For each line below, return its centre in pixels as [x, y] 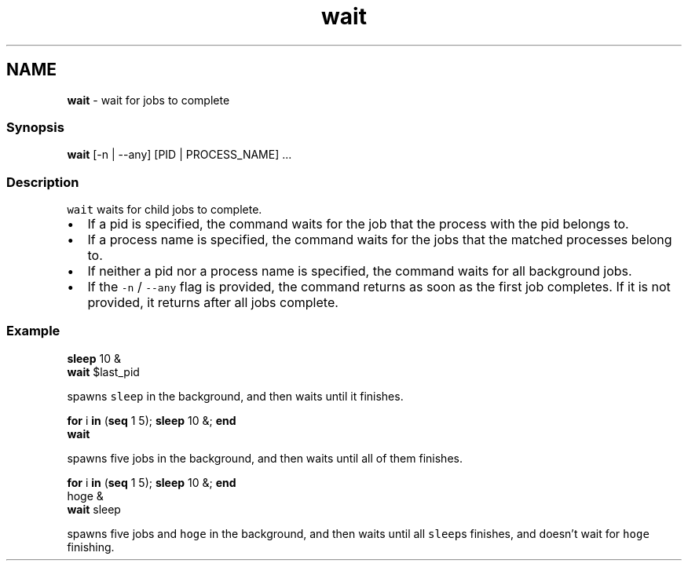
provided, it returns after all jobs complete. [213, 303]
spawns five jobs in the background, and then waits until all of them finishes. [265, 458]
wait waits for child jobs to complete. [165, 210]
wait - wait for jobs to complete [148, 100]
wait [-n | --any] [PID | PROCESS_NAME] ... [179, 155]
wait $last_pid [103, 371]
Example [33, 331]
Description [43, 182]
